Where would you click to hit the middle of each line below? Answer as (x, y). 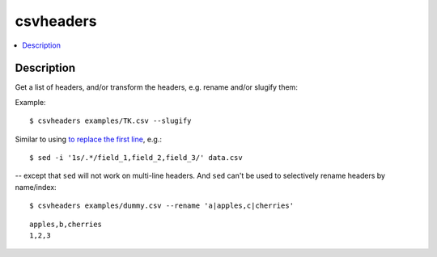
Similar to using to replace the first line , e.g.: (88, 139)
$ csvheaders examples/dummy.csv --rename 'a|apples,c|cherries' (162, 206)
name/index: (36, 187)
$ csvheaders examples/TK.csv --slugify (110, 121)
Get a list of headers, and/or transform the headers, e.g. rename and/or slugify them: (157, 87)
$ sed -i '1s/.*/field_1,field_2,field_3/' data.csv (136, 158)
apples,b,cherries (66, 224)
